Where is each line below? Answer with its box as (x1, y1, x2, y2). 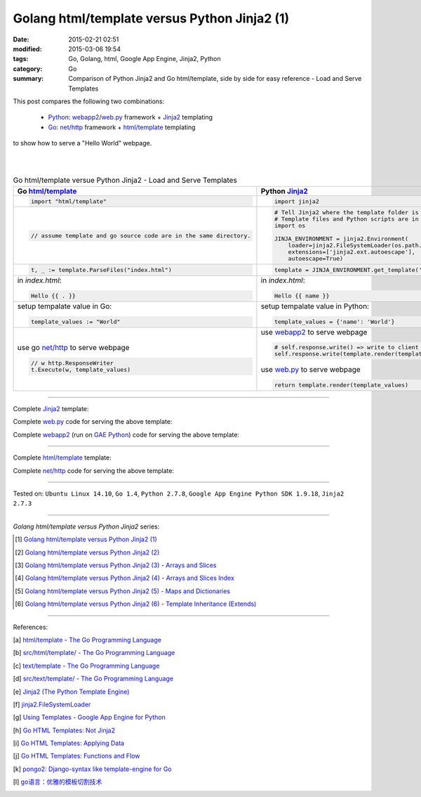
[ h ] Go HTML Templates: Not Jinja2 (13, 726, 116, 734)
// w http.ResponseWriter (30, 359, 114, 367)
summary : (13, 74, 44, 83)
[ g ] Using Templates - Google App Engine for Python (13, 713, 166, 722)
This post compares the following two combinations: (13, 97, 165, 105)
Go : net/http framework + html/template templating (48, 123, 196, 131)
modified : (13, 44, 42, 53)
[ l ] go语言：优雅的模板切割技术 (13, 777, 102, 786)
